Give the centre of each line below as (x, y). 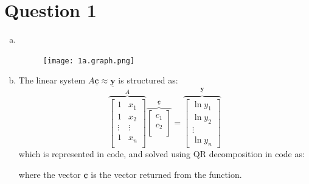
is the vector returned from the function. (166, 174)
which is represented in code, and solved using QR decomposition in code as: (161, 154)
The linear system (52, 80)
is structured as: (148, 80)
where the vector (50, 174)
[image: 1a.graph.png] (89, 61)
